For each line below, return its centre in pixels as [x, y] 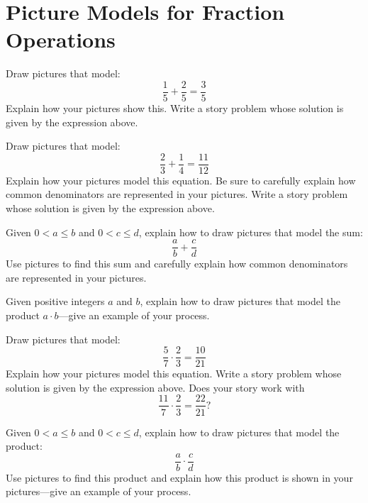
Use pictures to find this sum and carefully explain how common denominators [177, 264]
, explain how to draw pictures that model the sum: [251, 232]
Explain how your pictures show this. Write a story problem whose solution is [175, 107]
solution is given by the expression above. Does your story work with [155, 387]
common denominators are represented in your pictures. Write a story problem [177, 194]
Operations [61, 39]
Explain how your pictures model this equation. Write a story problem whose [174, 374]
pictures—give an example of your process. [99, 491]
